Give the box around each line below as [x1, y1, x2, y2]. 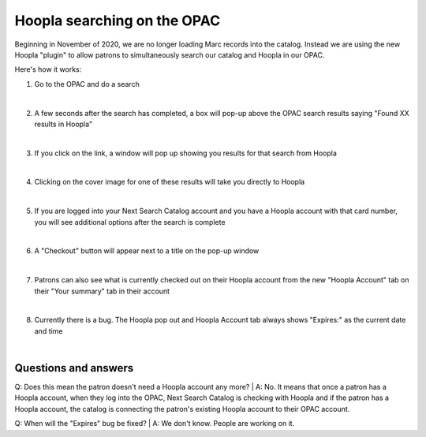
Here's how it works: [14, 65, 82, 74]
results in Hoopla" [34, 119, 93, 129]
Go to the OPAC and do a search [34, 79, 140, 88]
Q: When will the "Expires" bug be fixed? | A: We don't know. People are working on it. [14, 419, 295, 428]
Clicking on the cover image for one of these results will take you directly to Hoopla [34, 177, 305, 187]
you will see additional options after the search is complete [34, 217, 226, 226]
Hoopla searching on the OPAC [14, 12, 221, 29]
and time [34, 326, 63, 335]
